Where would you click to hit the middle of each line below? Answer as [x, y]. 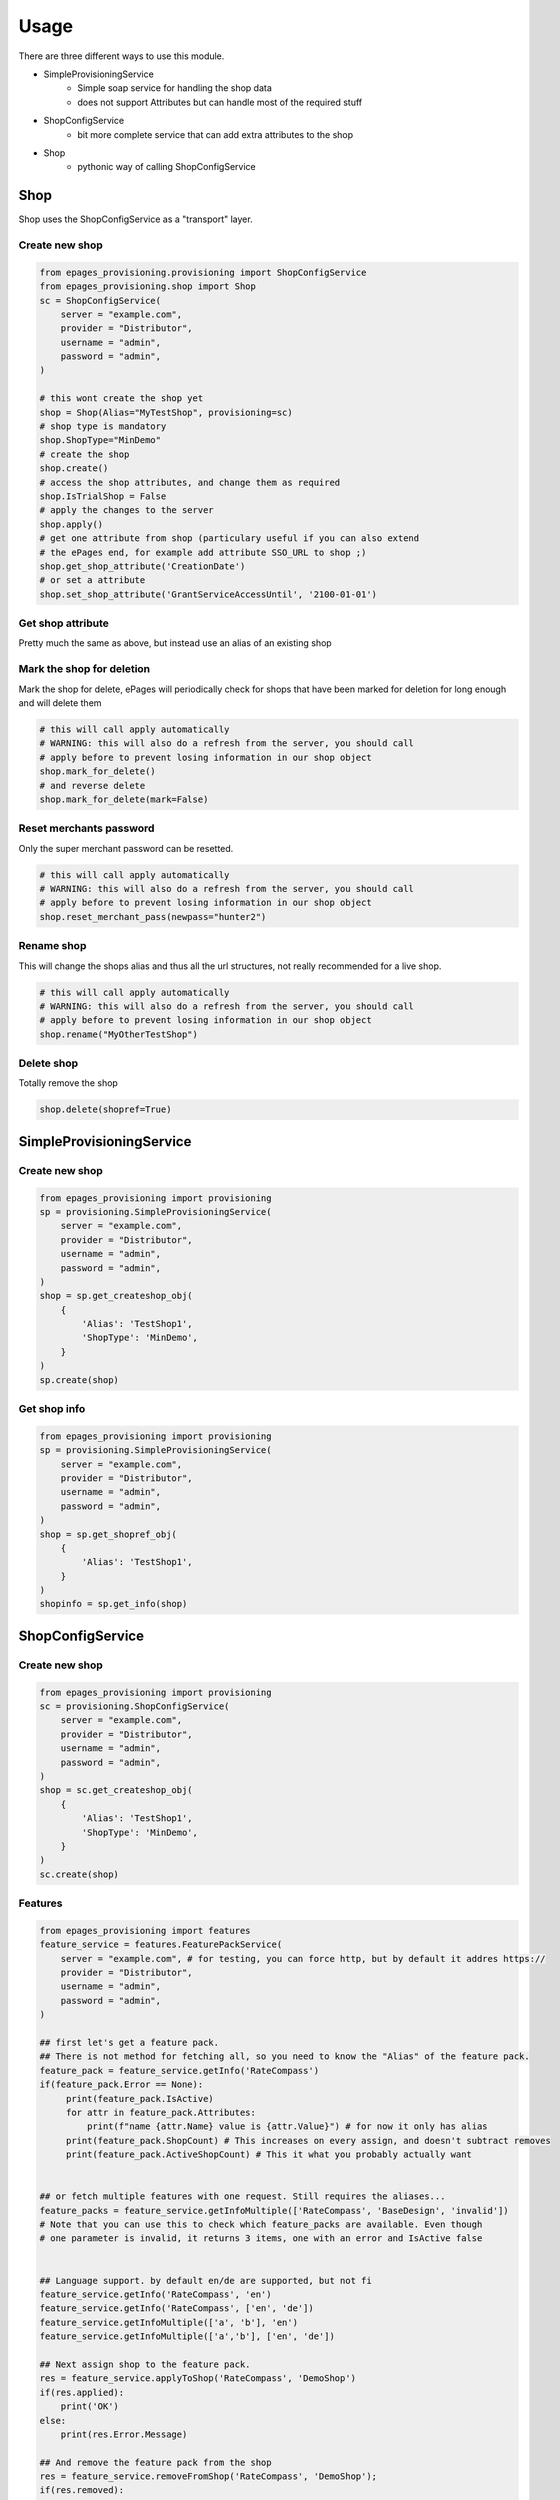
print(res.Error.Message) [124, 2434]
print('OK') [90, 2406]
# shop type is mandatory [103, 426]
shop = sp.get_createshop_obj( [116, 1296]
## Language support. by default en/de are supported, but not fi [205, 2280]
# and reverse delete [92, 785]
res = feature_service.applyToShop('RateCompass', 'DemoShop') [198, 2378]
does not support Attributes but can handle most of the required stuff [220, 102]
